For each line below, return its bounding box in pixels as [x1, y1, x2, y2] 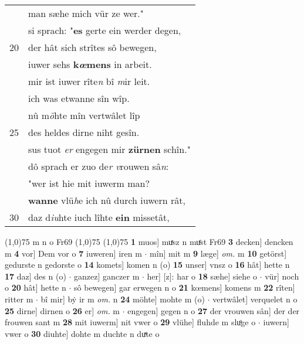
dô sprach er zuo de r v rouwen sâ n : [28, 159, 169, 173]
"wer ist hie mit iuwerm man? [28, 176, 150, 190]
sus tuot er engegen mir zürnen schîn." [28, 142, 191, 156]
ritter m [5, 292, 33, 305]
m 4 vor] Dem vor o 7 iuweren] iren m [5, 247, 142, 259]
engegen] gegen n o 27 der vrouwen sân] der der [127, 304, 300, 316]
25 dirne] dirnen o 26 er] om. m [5, 304, 120, 316]
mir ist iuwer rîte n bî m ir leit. [28, 74, 150, 88]
